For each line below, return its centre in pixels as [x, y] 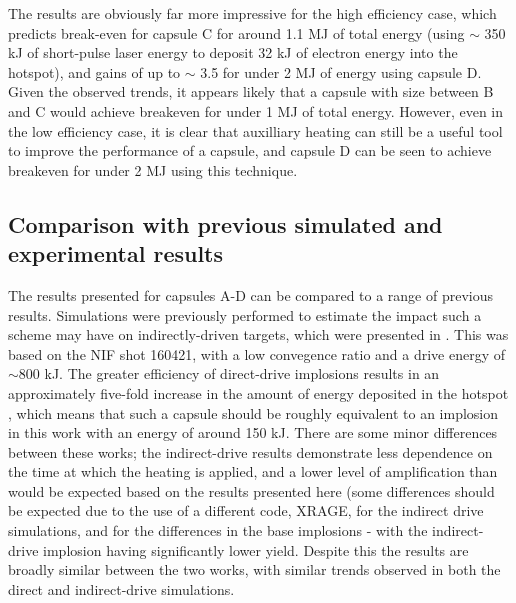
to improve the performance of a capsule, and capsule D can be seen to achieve [250, 150]
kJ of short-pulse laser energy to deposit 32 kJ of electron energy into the [233, 52]
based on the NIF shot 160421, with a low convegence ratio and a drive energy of [257, 353]
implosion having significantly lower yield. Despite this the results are [256, 549]
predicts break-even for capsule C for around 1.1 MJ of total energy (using [236, 32]
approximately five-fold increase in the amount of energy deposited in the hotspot [258, 392]
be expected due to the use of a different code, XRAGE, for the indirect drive [246, 510]
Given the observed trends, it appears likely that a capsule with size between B [251, 91]
